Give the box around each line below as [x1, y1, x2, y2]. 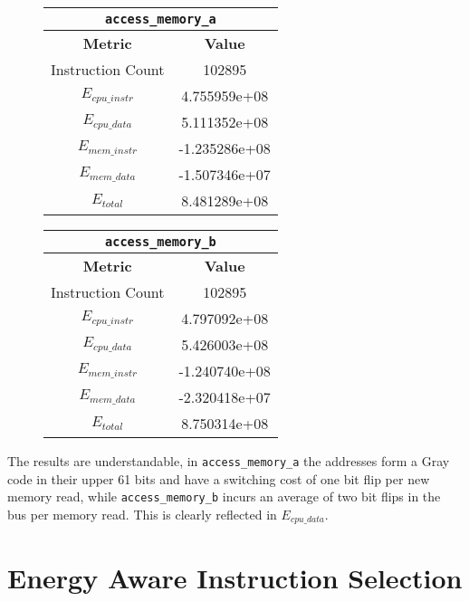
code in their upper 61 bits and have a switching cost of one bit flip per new [7, 469, 430, 488]
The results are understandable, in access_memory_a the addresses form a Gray [7, 452, 450, 470]
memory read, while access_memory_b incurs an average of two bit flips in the [7, 487, 441, 506]
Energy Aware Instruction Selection [7, 558, 463, 596]
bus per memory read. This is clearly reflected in [7, 504, 277, 523]
